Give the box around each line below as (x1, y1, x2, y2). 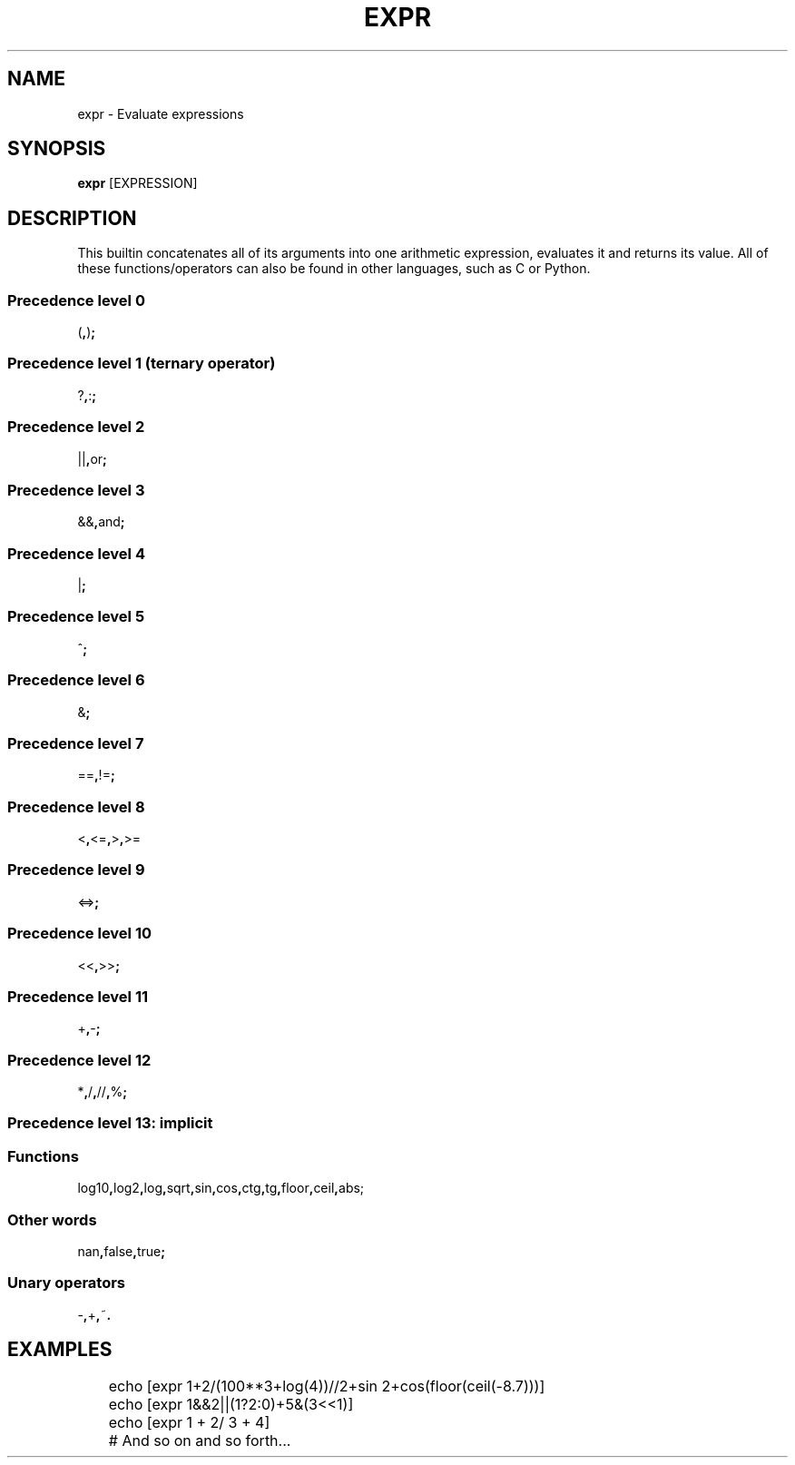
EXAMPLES (7, 1338, 113, 1362)
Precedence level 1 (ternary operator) (7, 354, 276, 373)
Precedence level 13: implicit (7, 1114, 213, 1133)
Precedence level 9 (7, 860, 145, 880)
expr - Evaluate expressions (77, 105, 244, 122)
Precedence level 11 (7, 987, 149, 1006)
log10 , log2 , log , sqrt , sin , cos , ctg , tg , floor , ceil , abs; (77, 1180, 365, 1196)
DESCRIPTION (7, 206, 137, 230)
